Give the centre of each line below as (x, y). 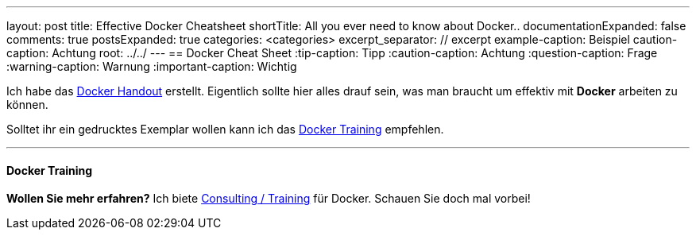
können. (27, 104)
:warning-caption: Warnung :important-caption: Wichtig (152, 66)
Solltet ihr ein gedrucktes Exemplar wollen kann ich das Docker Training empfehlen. (225, 129)
